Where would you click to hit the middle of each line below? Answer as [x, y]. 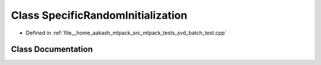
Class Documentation [52, 49]
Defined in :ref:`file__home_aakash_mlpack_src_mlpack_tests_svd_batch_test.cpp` [126, 33]
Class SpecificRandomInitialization [99, 15]
